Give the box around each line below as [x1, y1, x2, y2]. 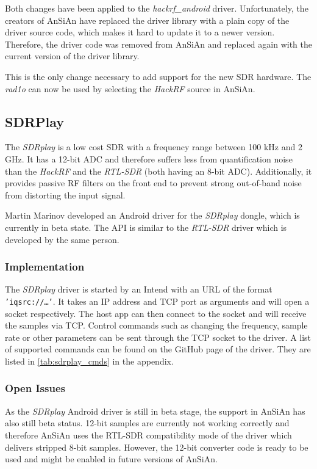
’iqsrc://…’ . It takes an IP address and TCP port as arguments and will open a [5, 294, 310, 307]
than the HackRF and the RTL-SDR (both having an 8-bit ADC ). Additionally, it [5, 164, 312, 177]
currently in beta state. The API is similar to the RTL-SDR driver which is [5, 220, 287, 233]
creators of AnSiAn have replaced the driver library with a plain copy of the [5, 13, 290, 26]
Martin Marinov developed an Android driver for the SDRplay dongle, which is [5, 209, 300, 222]
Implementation [5, 259, 85, 274]
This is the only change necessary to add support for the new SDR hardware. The [5, 70, 312, 82]
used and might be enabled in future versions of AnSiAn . [5, 453, 218, 465]
